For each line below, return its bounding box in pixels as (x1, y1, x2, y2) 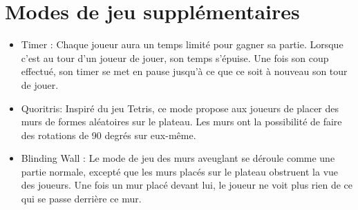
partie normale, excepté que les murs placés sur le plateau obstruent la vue (21, 164, 339, 178)
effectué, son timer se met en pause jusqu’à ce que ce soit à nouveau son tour (21, 64, 348, 78)
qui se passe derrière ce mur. (21, 191, 142, 206)
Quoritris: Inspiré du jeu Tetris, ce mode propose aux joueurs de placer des (21, 101, 339, 115)
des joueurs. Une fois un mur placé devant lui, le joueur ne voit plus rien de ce (21, 178, 352, 192)
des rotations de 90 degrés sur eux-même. (21, 127, 196, 142)
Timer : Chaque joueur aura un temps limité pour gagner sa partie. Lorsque (21, 37, 343, 52)
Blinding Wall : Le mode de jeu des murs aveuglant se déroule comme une (21, 151, 335, 165)
